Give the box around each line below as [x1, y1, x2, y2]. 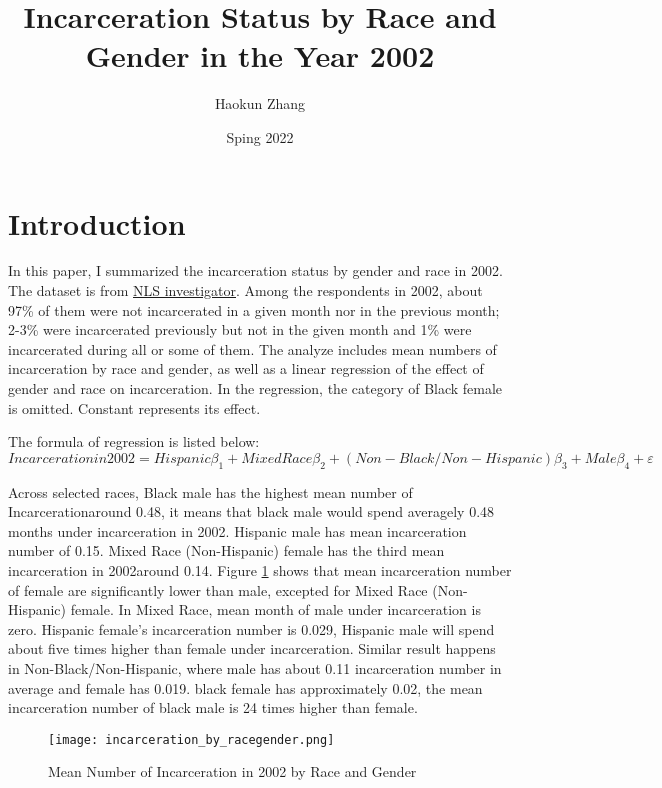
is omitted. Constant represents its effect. [8, 397, 261, 418]
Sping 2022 [226, 126, 294, 147]
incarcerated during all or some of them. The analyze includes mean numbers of [8, 338, 497, 359]
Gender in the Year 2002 [85, 35, 435, 76]
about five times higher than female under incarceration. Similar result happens [8, 638, 496, 659]
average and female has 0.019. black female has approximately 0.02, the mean [8, 677, 483, 698]
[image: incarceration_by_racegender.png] [48, 732, 335, 747]
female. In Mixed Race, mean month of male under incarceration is [70, 599, 481, 620]
